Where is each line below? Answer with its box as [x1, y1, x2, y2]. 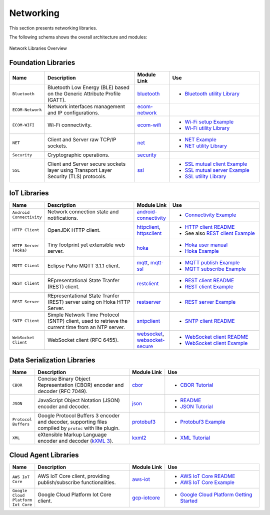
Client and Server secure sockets [47, 160, 126, 167]
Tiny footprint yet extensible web [47, 241, 125, 248]
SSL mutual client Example [184, 160, 247, 167]
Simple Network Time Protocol [47, 311, 119, 318]
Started [180, 497, 197, 504]
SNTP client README [184, 317, 235, 324]
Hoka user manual [184, 241, 228, 248]
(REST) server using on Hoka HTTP [47, 298, 130, 305]
